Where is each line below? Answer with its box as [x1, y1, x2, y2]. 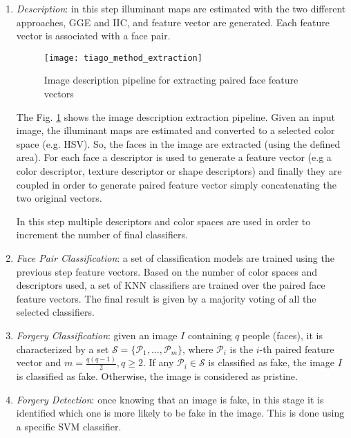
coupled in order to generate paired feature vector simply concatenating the [16, 177, 336, 191]
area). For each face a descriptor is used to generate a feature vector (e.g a [16, 150, 332, 164]
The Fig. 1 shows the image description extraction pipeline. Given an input [16, 109, 335, 124]
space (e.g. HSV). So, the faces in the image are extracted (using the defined [16, 136, 341, 151]
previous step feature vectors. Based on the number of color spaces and [16, 264, 317, 278]
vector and [16, 355, 61, 370]
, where [182, 341, 214, 356]
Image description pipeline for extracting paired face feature [44, 73, 298, 87]
